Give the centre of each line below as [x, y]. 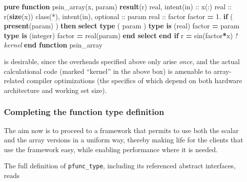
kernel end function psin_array [53, 45]
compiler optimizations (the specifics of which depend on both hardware [134, 80]
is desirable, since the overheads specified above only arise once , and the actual [122, 61]
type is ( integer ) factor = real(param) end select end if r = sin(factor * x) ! [121, 35]
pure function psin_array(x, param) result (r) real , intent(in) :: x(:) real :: [118, 6]
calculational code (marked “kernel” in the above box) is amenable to [108, 71]
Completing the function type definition [84, 112]
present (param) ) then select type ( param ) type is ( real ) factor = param [122, 26]
